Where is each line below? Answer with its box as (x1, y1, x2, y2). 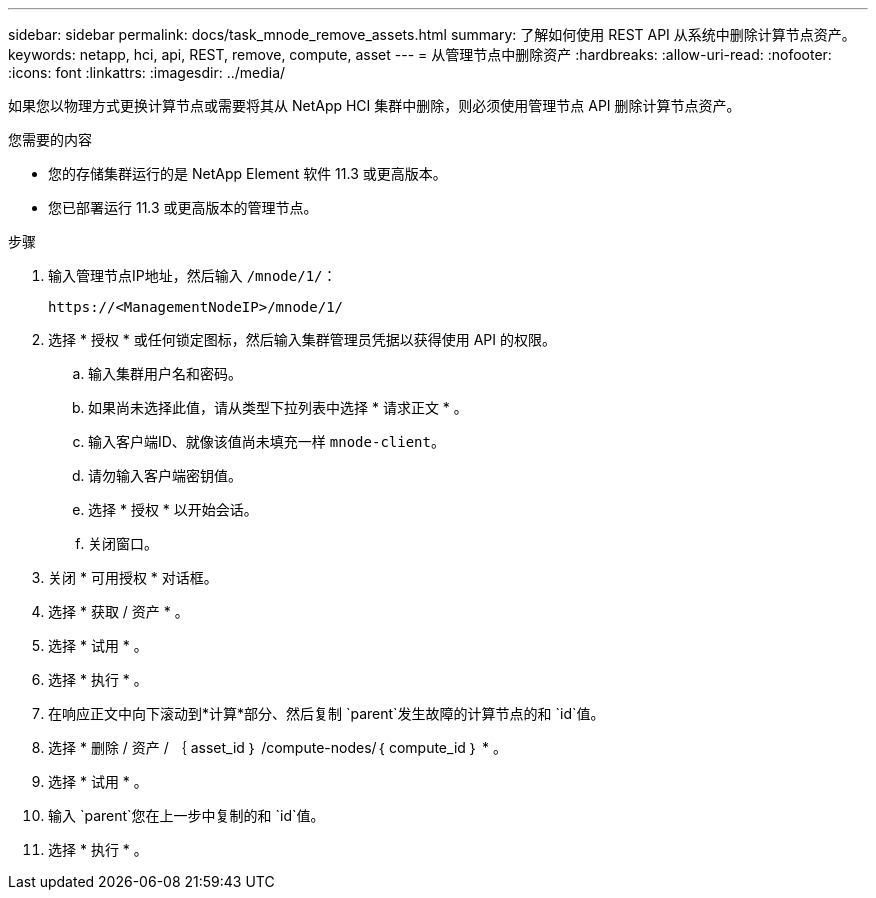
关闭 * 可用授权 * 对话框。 (48, 569, 218, 586)
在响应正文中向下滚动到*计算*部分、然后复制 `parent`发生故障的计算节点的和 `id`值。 (48, 705, 605, 722)
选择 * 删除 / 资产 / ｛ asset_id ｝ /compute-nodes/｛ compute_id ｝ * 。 (48, 739, 508, 756)
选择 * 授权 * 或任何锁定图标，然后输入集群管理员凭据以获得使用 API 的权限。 (48, 331, 557, 348)
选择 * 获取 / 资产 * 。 (48, 603, 189, 620)
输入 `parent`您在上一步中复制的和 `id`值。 (48, 807, 325, 824)
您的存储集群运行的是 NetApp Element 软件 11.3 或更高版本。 (48, 165, 447, 182)
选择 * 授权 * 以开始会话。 (88, 501, 258, 518)
